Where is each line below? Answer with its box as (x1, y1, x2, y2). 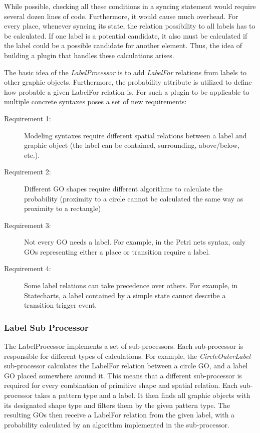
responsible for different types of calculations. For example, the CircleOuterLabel (4, 350, 251, 361)
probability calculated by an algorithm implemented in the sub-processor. (4, 419, 229, 429)
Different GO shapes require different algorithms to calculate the (24, 183, 223, 193)
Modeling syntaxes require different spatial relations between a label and (24, 130, 247, 140)
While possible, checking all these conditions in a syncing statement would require (4, 1, 256, 11)
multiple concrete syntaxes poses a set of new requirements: (4, 96, 187, 107)
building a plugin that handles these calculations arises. (4, 50, 174, 60)
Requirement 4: (4, 263, 51, 274)
